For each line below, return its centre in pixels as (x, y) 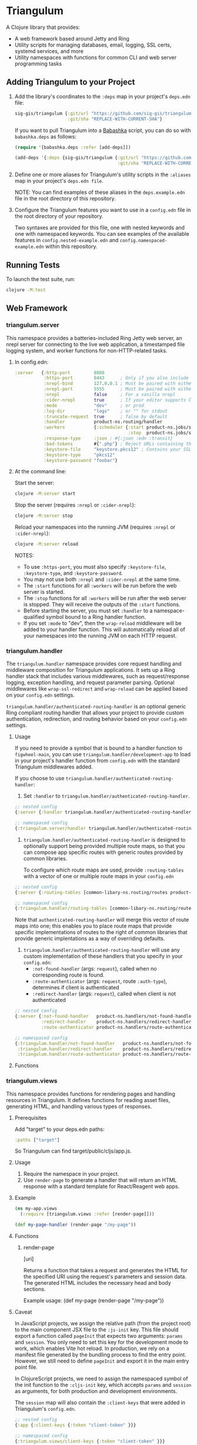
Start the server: (34, 483)
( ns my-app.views (36, 1209)
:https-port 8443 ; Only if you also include (116, 378)
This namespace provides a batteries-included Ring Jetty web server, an (94, 338)
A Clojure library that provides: (43, 27)
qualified (34, 617)
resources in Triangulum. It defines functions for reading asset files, (88, 1100)
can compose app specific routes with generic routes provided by (103, 852)
